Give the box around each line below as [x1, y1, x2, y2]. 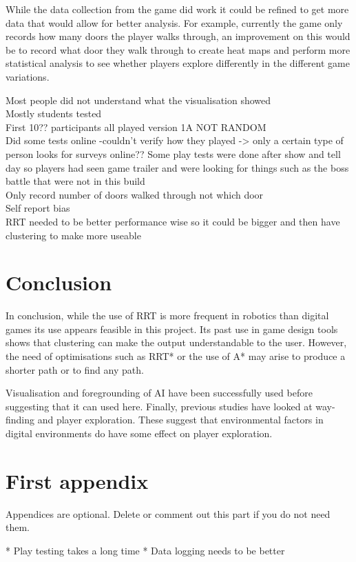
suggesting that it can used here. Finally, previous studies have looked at [6, 399, 313, 413]
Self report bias [6, 201, 70, 215]
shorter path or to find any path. [6, 362, 144, 377]
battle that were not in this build [6, 174, 145, 188]
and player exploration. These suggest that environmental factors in [37, 412, 324, 427]
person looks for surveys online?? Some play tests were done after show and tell [6, 146, 341, 161]
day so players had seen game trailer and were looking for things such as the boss [6, 160, 349, 174]
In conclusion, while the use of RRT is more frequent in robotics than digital [6, 308, 329, 323]
